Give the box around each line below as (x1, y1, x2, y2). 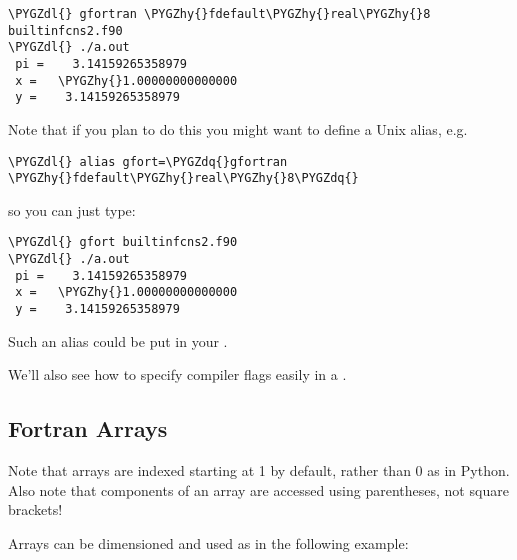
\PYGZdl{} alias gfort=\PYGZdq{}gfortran (8, 154, 288, 169)
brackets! (8, 499, 63, 520)
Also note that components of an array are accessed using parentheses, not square (8, 479, 509, 500)
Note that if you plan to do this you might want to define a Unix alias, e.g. (8, 118, 468, 139)
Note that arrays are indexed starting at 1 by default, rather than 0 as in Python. (8, 460, 510, 481)
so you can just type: (8, 199, 136, 220)
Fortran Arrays (8, 413, 168, 444)
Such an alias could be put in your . (8, 330, 228, 351)
